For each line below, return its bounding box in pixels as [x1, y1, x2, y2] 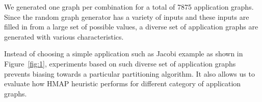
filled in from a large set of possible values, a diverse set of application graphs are [4, 21, 258, 32]
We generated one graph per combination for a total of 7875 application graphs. [4, 2, 254, 12]
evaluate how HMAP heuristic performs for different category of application [4, 78, 241, 89]
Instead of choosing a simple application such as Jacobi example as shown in [4, 48, 243, 59]
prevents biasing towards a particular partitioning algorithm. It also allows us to [4, 68, 255, 79]
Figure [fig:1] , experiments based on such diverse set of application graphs [4, 58, 236, 69]
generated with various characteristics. [4, 31, 124, 42]
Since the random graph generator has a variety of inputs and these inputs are [4, 11, 249, 22]
